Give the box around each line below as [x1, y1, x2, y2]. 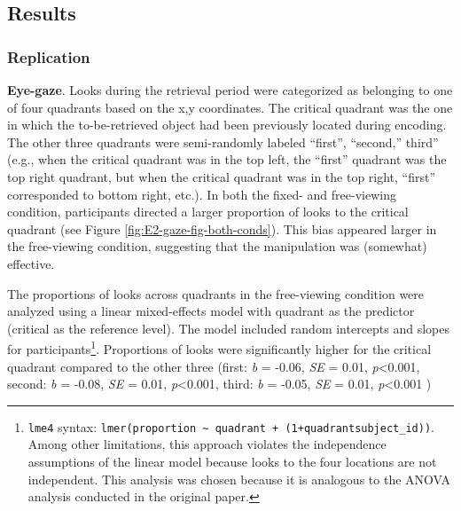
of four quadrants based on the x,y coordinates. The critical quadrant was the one [7, 98, 453, 116]
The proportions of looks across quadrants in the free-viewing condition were [7, 284, 425, 303]
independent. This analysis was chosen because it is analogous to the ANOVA [27, 469, 450, 488]
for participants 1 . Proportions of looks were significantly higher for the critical [7, 337, 432, 358]
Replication [7, 45, 90, 67]
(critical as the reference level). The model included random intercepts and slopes [7, 318, 450, 337]
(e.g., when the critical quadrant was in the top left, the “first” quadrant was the [7, 150, 447, 169]
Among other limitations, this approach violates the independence [27, 435, 387, 453]
